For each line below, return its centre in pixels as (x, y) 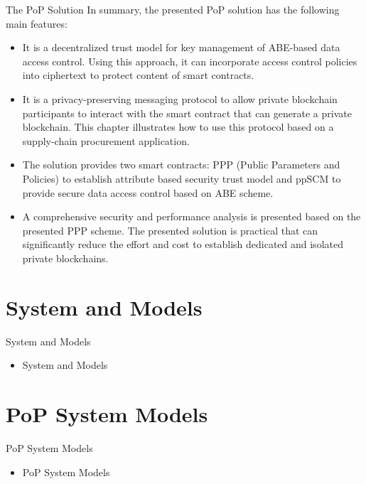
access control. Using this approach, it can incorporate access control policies (190, 61)
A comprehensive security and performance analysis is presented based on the (192, 216)
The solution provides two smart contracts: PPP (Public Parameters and (181, 165)
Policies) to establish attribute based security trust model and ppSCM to (182, 178)
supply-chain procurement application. (106, 140)
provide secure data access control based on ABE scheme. (148, 192)
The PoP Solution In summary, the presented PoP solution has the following (173, 9)
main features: (37, 23)
